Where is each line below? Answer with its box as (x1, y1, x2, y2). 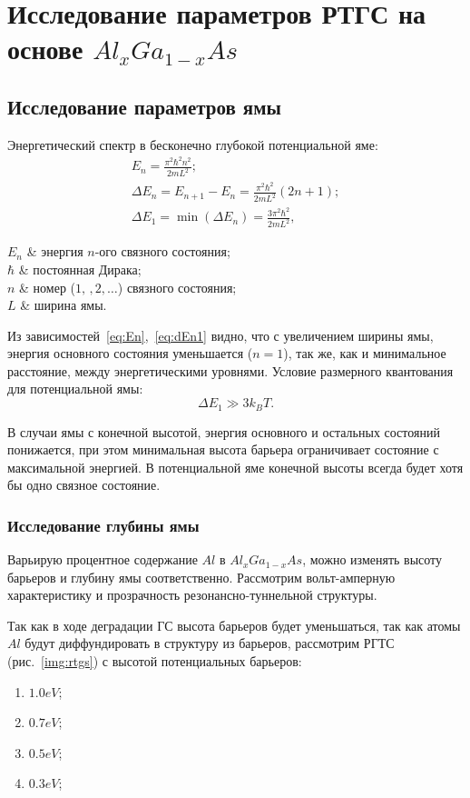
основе (7, 30, 83, 67)
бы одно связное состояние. (7, 475, 161, 494)
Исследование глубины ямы (7, 514, 200, 536)
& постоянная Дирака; (18, 259, 142, 278)
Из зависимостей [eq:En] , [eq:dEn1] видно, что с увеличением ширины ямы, (7, 325, 434, 344)
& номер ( (19, 277, 76, 296)
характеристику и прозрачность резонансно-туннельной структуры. (7, 585, 377, 604)
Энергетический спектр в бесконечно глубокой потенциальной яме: (7, 135, 378, 154)
